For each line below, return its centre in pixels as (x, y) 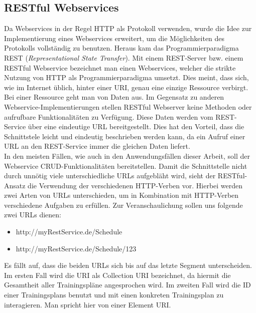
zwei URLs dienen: (33, 215)
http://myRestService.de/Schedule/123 (76, 248)
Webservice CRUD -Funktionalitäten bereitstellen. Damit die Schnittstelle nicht (126, 166)
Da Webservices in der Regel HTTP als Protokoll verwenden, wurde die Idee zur (128, 28)
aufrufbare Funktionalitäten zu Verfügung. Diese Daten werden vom (109, 116)
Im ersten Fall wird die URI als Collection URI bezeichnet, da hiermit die (117, 275)
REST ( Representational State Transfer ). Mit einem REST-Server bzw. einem (124, 57)
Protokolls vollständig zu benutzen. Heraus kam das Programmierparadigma (121, 48)
